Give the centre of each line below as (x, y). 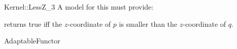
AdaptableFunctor (32, 41)
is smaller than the (148, 23)
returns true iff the (33, 23)
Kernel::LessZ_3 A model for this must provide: (79, 7)
